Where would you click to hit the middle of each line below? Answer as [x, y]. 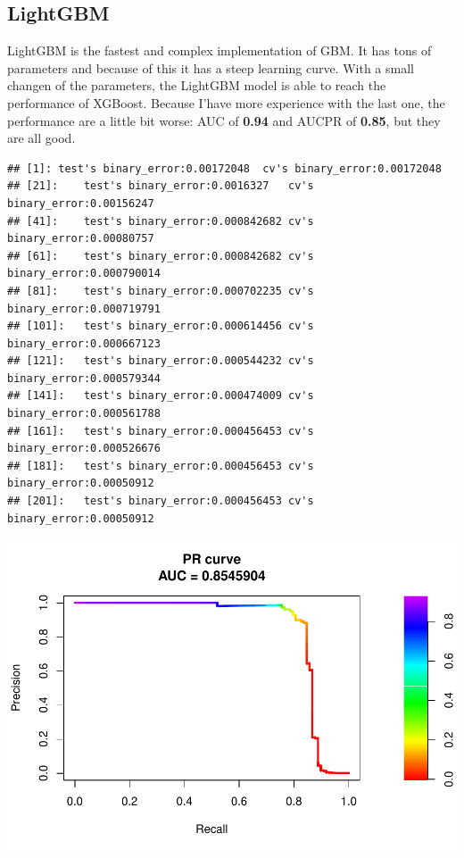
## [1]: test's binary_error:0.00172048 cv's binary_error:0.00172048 [224, 168]
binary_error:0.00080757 [81, 239]
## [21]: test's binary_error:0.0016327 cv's [161, 186]
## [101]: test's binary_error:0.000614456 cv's [161, 326]
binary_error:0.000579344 [84, 378]
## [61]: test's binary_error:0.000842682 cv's [161, 256]
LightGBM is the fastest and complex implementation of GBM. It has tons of [220, 50]
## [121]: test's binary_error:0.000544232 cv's [161, 361]
